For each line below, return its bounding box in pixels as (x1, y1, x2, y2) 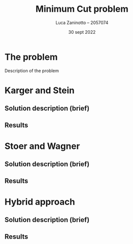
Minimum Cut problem (35, 3, 129, 15)
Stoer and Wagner (4, 141, 80, 151)
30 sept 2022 (68, 29, 96, 35)
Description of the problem (4, 68, 59, 73)
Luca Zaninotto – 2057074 (55, 20, 108, 25)
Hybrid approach (4, 196, 76, 207)
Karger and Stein (4, 85, 75, 96)
